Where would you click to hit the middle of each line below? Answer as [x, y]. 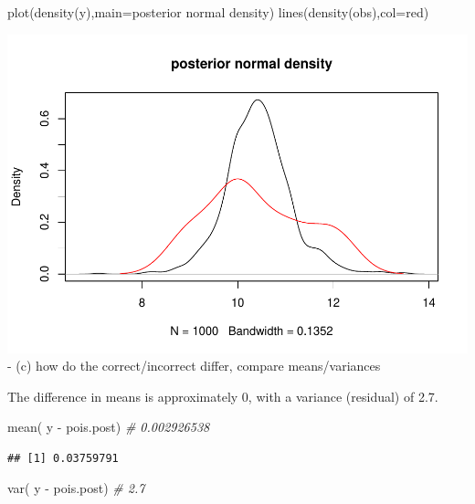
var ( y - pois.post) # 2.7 [76, 488]
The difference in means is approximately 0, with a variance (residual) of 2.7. [223, 396]
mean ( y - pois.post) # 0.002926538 [109, 427]
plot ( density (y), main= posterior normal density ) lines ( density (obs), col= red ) [218, 12]
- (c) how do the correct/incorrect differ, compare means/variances [194, 366]
